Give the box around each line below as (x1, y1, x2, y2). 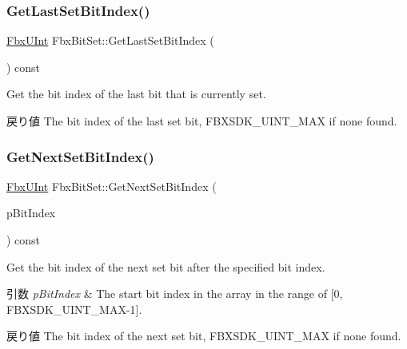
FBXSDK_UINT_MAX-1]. (6, 300, 142, 317)
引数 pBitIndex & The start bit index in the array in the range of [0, (6, 285, 343, 302)
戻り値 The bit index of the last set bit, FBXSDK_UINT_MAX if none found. (6, 113, 397, 129)
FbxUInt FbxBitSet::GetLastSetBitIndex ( (6, 32, 214, 49)
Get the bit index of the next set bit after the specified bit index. (6, 258, 325, 275)
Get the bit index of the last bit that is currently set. (6, 85, 266, 102)
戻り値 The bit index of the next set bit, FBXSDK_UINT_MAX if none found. (6, 327, 401, 344)
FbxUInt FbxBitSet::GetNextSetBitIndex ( (6, 177, 217, 194)
